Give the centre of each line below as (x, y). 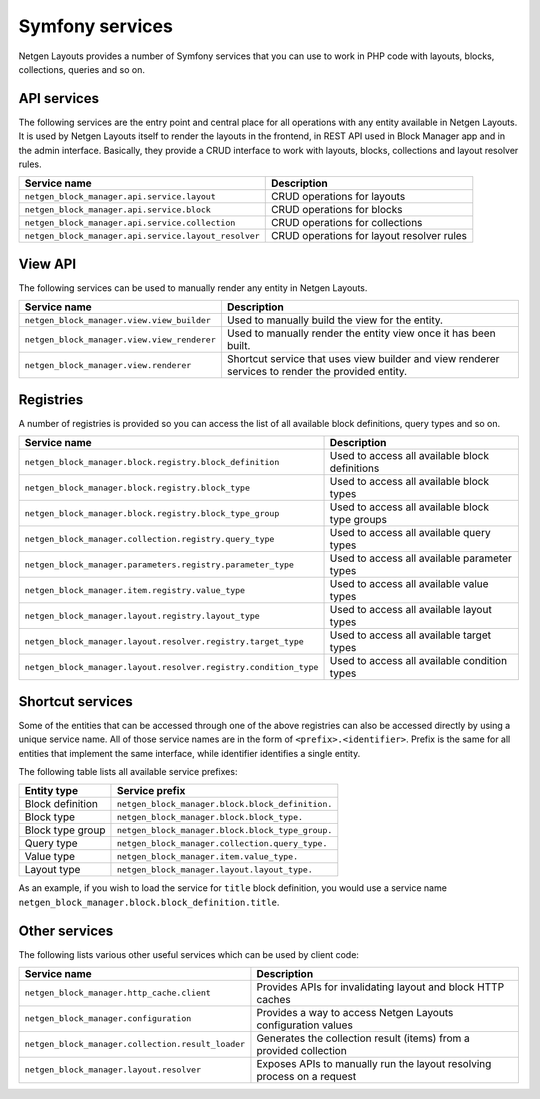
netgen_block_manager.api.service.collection (130, 222)
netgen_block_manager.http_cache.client (118, 993)
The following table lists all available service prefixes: (128, 771)
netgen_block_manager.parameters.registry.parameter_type (159, 564)
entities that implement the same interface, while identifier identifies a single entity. (189, 753)
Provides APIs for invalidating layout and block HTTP (380, 987)
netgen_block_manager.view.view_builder (118, 320)
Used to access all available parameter (420, 558)
